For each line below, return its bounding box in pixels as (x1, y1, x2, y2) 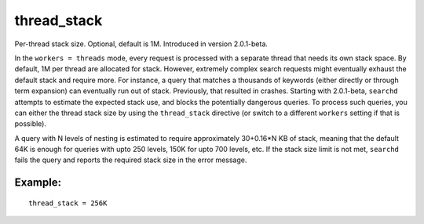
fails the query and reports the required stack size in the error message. (14, 155, 247, 164)
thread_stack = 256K (28, 198, 108, 208)
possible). (14, 119, 47, 128)
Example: (14, 176, 62, 190)
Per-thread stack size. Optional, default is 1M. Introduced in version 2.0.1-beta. (14, 39, 269, 49)
